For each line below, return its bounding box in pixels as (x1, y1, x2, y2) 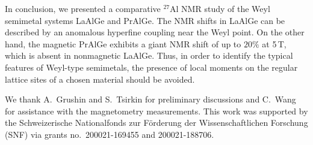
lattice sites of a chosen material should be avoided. (5, 72, 195, 85)
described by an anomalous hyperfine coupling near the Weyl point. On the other (5, 26, 305, 38)
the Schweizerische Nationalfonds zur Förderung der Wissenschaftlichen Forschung (5, 116, 308, 129)
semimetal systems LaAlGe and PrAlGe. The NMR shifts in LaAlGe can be (5, 14, 285, 26)
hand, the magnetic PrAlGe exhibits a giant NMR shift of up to (5, 37, 241, 50)
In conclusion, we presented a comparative (5, 2, 161, 14)
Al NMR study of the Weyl (170, 2, 270, 14)
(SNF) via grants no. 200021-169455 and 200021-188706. (5, 128, 214, 140)
